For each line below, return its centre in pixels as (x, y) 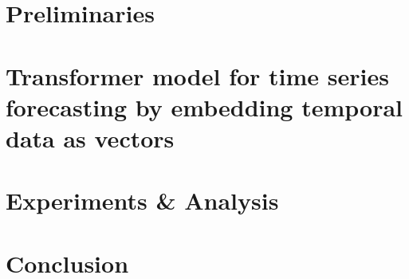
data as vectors (90, 138)
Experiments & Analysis (142, 200)
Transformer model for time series (197, 75)
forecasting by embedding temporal (204, 106)
